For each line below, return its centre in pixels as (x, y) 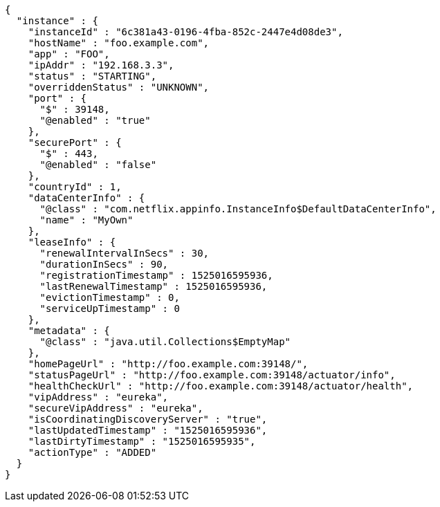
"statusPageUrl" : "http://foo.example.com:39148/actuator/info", (212, 375)
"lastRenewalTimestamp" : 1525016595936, (154, 286)
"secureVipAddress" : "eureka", (116, 408)
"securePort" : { (75, 142)
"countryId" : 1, (75, 187)
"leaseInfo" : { (72, 242)
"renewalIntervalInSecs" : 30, (125, 253)
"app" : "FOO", (69, 54)
